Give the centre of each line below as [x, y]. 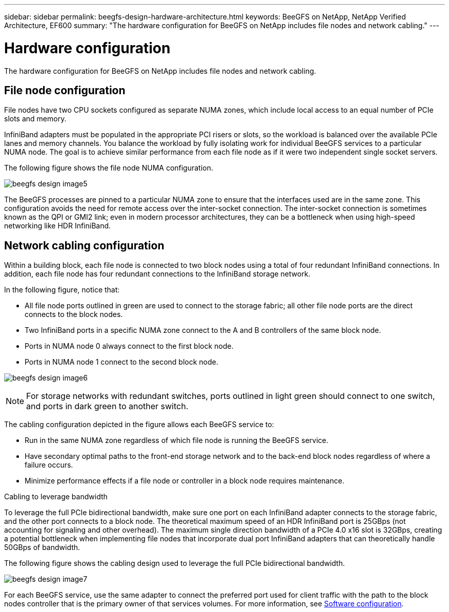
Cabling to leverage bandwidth [56, 497]
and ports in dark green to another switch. [107, 406]
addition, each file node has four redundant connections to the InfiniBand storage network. [157, 274]
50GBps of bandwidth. [42, 547]
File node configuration [65, 90]
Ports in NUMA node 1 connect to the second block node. [121, 362]
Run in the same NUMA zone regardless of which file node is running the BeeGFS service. [177, 440]
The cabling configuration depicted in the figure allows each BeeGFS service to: [139, 425]
